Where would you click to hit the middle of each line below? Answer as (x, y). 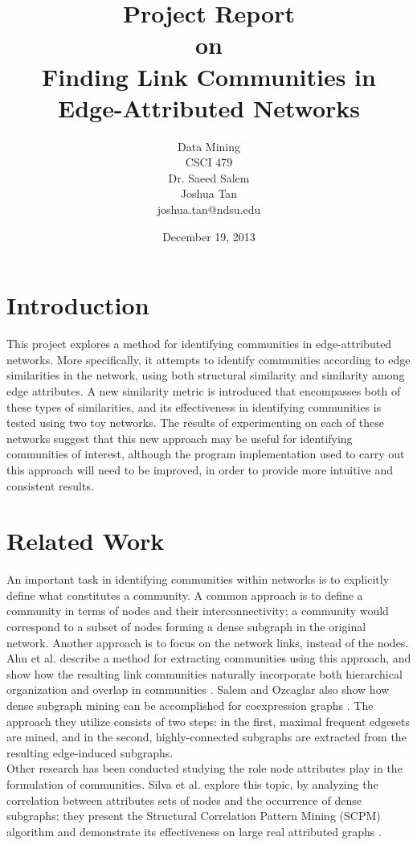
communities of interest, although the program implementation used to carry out (206, 454)
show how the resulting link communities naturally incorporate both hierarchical (204, 673)
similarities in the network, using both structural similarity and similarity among (206, 375)
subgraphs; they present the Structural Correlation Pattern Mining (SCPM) (194, 816)
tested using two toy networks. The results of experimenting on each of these (195, 422)
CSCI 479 (209, 162)
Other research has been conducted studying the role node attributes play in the (204, 768)
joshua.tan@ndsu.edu (209, 209)
